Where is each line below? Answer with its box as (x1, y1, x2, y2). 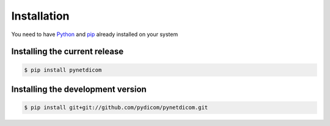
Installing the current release (11, 46, 124, 57)
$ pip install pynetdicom (24, 66, 102, 73)
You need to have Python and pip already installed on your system (11, 31, 178, 38)
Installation (11, 9, 70, 23)
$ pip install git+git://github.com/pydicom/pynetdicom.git (24, 104, 208, 111)
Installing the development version (11, 84, 147, 94)
